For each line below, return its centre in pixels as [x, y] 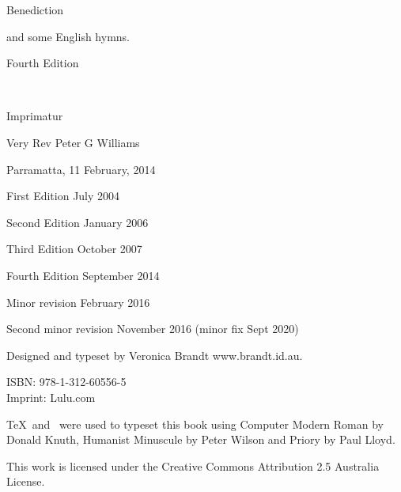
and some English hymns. [68, 36]
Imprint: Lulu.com [51, 397]
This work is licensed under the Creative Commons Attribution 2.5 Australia [193, 466]
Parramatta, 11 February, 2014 [81, 169]
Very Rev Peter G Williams [73, 142]
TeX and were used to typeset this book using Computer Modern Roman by [195, 424]
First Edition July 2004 [63, 196]
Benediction [35, 9]
